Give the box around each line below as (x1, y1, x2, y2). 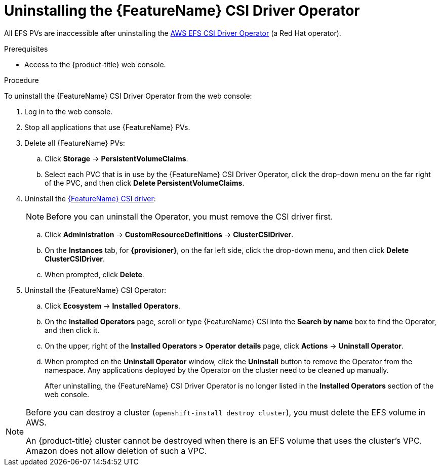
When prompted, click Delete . (45, 270, 144, 279)
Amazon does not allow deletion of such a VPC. (26, 445, 207, 456)
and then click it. (45, 325, 100, 334)
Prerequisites (4, 44, 48, 53)
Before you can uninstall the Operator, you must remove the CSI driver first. (46, 211, 333, 222)
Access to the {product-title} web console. (24, 60, 166, 69)
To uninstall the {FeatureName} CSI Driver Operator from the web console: (4, 91, 252, 100)
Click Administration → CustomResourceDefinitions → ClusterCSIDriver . (45, 230, 294, 239)
